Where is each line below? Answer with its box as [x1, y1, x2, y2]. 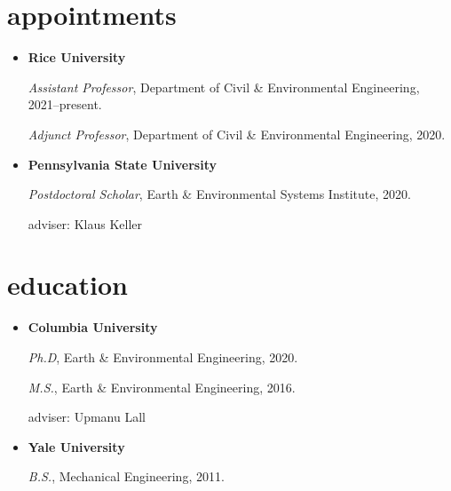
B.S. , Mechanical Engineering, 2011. [28, 467, 225, 486]
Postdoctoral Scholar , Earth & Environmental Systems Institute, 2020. [28, 185, 411, 203]
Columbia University [28, 318, 158, 337]
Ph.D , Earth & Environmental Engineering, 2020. [28, 348, 298, 366]
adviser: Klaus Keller [28, 214, 142, 233]
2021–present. [28, 95, 102, 114]
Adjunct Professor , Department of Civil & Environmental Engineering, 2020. [28, 124, 446, 143]
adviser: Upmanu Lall [28, 408, 146, 426]
